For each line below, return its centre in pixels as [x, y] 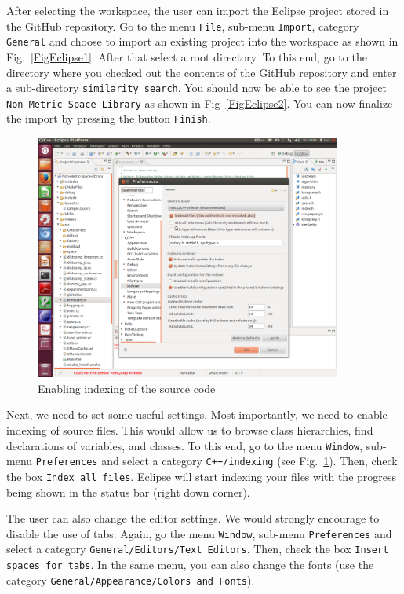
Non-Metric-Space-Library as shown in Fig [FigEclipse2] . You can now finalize [200, 103]
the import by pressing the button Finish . [109, 118]
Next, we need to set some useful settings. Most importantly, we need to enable [197, 414]
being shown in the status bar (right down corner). [128, 491]
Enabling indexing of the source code [127, 388]
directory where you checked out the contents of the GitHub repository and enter [202, 72]
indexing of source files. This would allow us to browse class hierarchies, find [190, 430]
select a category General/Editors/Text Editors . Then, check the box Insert [198, 549]
